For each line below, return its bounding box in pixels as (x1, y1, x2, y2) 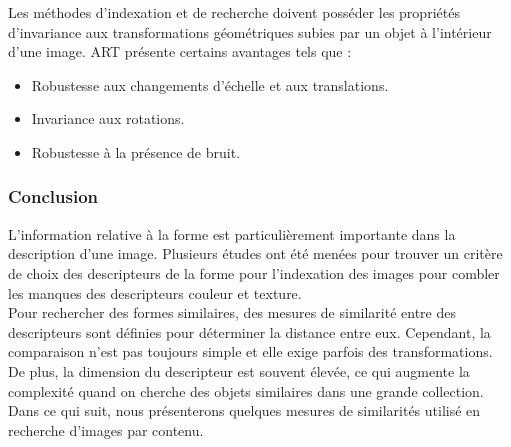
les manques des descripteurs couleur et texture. (8, 282, 302, 303)
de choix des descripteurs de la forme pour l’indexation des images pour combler (8, 262, 500, 283)
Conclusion (8, 184, 98, 209)
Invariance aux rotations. (31, 108, 185, 129)
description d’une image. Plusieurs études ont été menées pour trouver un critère (8, 243, 503, 264)
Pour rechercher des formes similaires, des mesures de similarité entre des (8, 302, 456, 323)
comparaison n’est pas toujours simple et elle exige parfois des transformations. (8, 341, 493, 362)
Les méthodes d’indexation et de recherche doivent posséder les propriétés (8, 2, 460, 22)
